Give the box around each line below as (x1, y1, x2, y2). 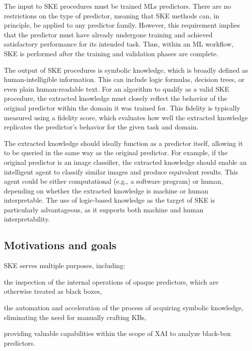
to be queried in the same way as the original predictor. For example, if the (4, 147, 228, 158)
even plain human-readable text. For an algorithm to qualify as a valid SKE (4, 83, 229, 94)
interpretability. (4, 214, 50, 224)
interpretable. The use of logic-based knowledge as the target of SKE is (4, 195, 215, 205)
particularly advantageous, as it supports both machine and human (4, 204, 204, 214)
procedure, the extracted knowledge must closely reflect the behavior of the (4, 93, 227, 103)
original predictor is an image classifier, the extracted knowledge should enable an (4, 157, 247, 167)
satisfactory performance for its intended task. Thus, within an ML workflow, (4, 39, 234, 49)
